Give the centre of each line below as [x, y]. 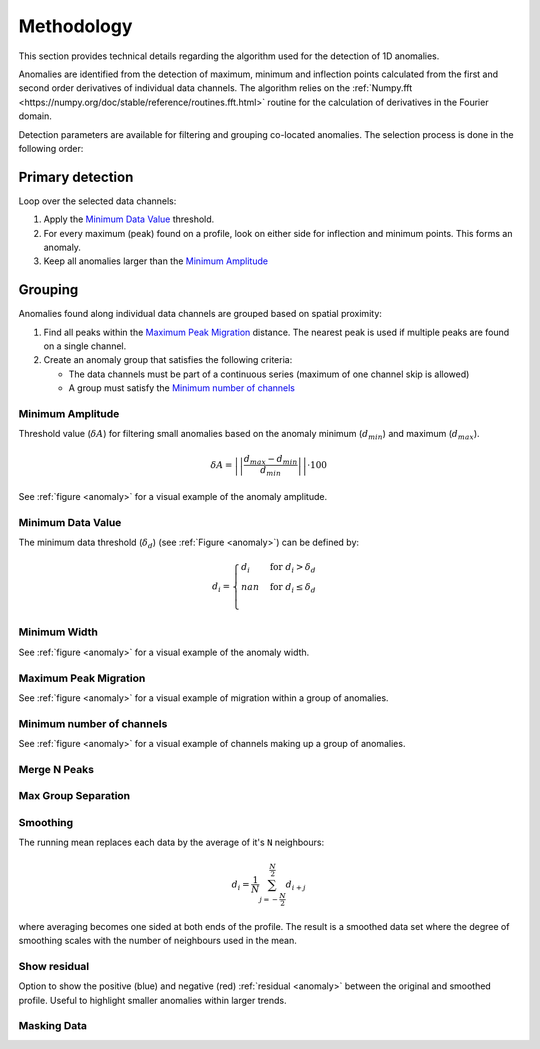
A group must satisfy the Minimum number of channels [181, 388]
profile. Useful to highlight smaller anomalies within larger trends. [152, 1000]
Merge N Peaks [56, 769]
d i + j [296, 885]
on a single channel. [85, 346]
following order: [51, 148]
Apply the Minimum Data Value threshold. [129, 219]
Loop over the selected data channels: [97, 201]
